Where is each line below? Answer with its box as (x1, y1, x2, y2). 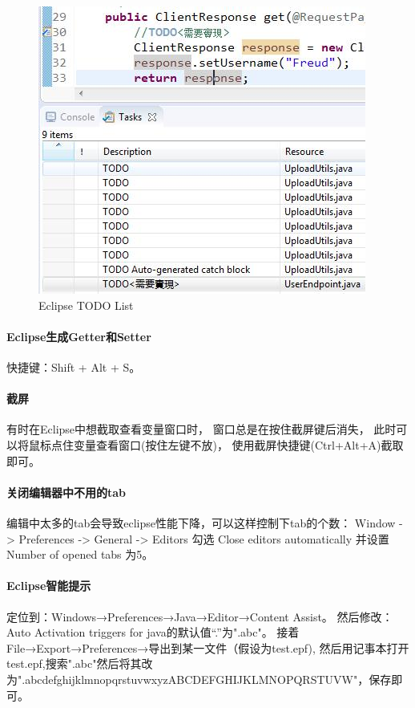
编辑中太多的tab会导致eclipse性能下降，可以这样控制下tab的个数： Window (6, 514, 396, 531)
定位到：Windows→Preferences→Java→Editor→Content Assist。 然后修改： (6, 608, 393, 625)
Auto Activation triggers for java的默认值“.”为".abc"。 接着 (6, 624, 300, 641)
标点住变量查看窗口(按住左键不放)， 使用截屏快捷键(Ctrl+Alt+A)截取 (39, 436, 404, 453)
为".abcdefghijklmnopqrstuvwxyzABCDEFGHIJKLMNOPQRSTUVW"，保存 (6, 670, 392, 687)
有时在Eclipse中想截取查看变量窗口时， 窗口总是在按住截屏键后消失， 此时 (6, 421, 397, 437)
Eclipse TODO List (38, 296, 134, 313)
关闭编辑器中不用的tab (6, 483, 127, 500)
